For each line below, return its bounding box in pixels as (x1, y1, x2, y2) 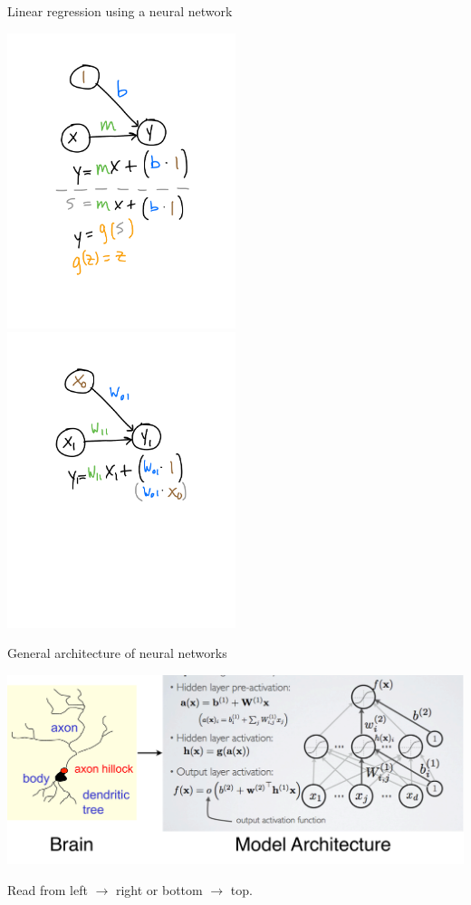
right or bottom (115, 880, 203, 899)
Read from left (7, 880, 88, 899)
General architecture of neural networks (7, 643, 227, 662)
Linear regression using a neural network (7, 2, 233, 20)
